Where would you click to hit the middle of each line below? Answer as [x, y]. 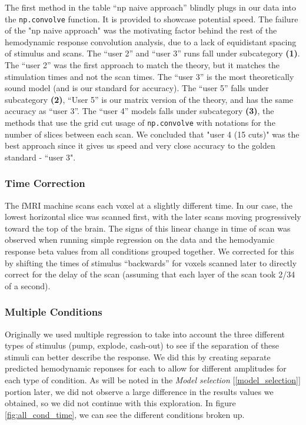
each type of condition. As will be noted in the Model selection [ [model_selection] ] [153, 380]
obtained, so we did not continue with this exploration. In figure [120, 403]
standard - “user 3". [40, 157]
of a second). [28, 285]
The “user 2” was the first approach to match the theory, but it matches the [142, 65]
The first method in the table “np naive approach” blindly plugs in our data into [150, 7]
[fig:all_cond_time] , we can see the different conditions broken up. [125, 414]
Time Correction [45, 183]
